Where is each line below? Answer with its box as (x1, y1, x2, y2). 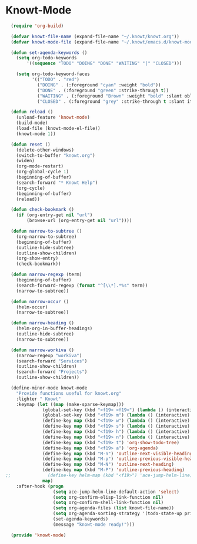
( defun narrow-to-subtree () (11, 229, 82, 234)
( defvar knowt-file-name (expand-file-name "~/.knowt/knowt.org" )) (11, 33, 180, 39)
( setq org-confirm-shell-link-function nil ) (52, 500, 164, 506)
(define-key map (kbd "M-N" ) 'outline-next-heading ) (42, 462, 175, 468)
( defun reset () (11, 142, 51, 147)
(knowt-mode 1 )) (16, 130, 56, 137)
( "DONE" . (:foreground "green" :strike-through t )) (36, 88, 169, 93)
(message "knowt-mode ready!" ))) (52, 521, 135, 528)
